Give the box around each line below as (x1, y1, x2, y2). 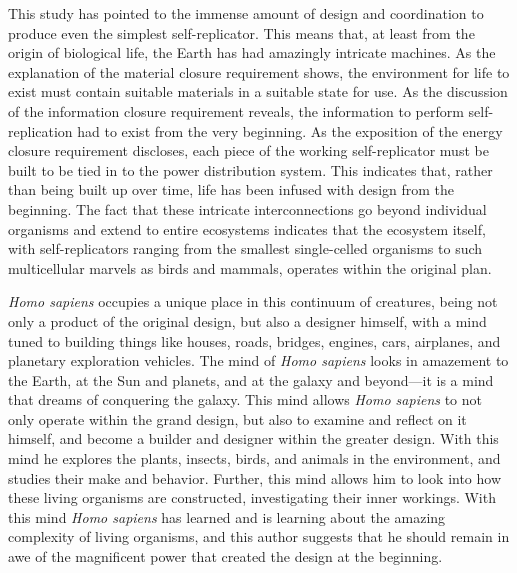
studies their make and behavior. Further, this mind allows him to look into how (8, 467, 502, 488)
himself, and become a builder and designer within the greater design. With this (8, 428, 499, 449)
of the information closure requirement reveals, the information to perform (8, 100, 464, 121)
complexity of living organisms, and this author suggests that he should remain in (8, 526, 510, 547)
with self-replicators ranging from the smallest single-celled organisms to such (8, 238, 483, 259)
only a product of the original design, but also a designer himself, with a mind (8, 310, 487, 331)
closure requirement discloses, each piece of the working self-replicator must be (8, 140, 489, 161)
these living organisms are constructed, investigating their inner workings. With (8, 487, 496, 508)
